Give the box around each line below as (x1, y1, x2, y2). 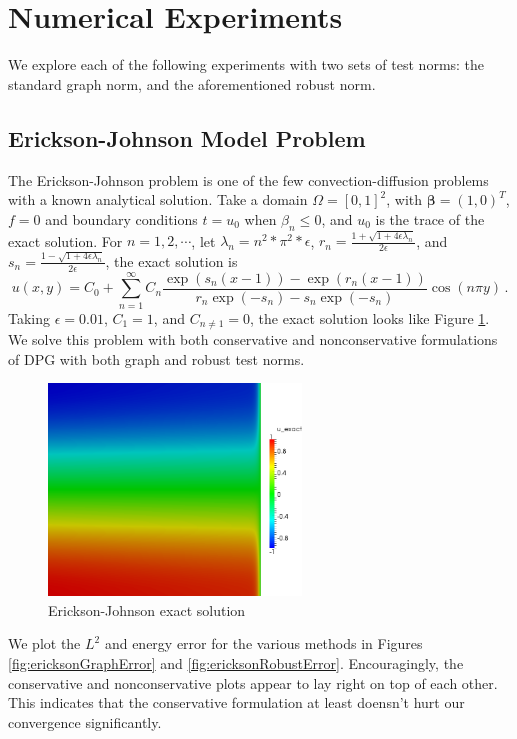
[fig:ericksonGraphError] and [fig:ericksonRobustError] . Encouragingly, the (8, 653, 464, 674)
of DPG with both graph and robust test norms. (8, 348, 305, 369)
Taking (8, 307, 51, 328)
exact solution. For (8, 230, 123, 251)
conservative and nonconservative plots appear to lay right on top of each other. (8, 672, 498, 693)
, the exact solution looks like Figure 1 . (250, 307, 490, 328)
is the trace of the (375, 208, 485, 229)
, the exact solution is (105, 250, 238, 271)
